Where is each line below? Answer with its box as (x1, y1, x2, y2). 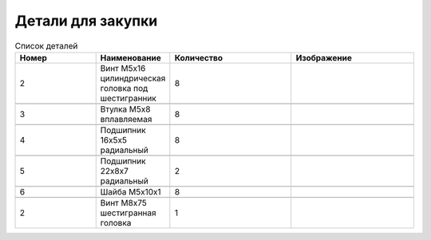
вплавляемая (100, 113, 152, 124)
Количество (174, 52, 223, 63)
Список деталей (14, 40, 78, 51)
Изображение (295, 52, 353, 63)
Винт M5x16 (100, 62, 146, 73)
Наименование (100, 52, 161, 63)
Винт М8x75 (100, 197, 148, 208)
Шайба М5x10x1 (100, 186, 161, 197)
